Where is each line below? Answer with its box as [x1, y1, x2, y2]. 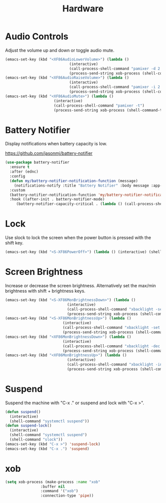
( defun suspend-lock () [5, 423, 52, 428]
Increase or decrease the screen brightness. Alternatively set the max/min [5, 282, 156, 288]
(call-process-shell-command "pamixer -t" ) [53, 103, 145, 108]
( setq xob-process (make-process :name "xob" [5, 479, 100, 484]
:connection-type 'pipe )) [40, 493, 94, 499]
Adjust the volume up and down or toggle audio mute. [5, 47, 115, 53]
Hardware [62, 3, 104, 14]
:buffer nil [40, 484, 65, 489]
